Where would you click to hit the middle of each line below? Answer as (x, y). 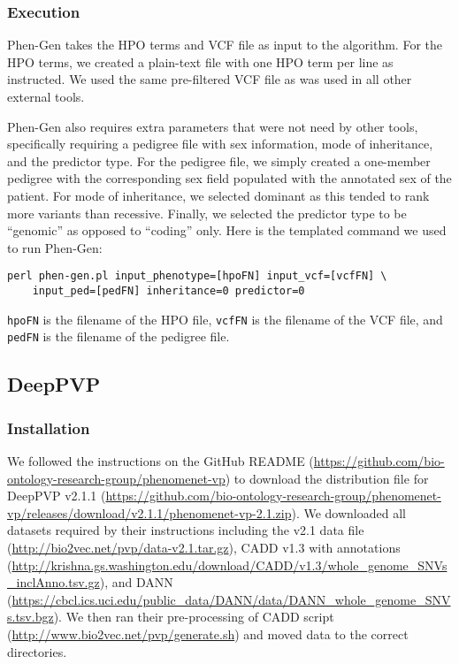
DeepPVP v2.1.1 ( (57, 496)
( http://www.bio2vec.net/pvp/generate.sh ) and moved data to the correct (208, 633)
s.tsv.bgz (31, 617)
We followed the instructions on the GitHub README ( (161, 460)
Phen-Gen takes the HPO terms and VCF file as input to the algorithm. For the (225, 45)
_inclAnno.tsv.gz (54, 582)
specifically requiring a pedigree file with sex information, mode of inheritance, (220, 144)
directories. (37, 651)
